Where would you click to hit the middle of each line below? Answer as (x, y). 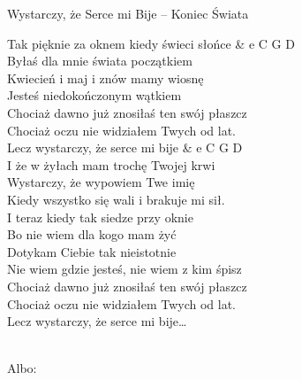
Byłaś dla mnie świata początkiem (100, 61)
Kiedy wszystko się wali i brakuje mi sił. (116, 199)
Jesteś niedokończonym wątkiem (94, 95)
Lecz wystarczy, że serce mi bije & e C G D (125, 147)
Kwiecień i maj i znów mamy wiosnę (106, 78)
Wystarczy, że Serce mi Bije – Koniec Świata (128, 13)
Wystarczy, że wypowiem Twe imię (101, 182)
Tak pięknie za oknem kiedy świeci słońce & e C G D (151, 43)
